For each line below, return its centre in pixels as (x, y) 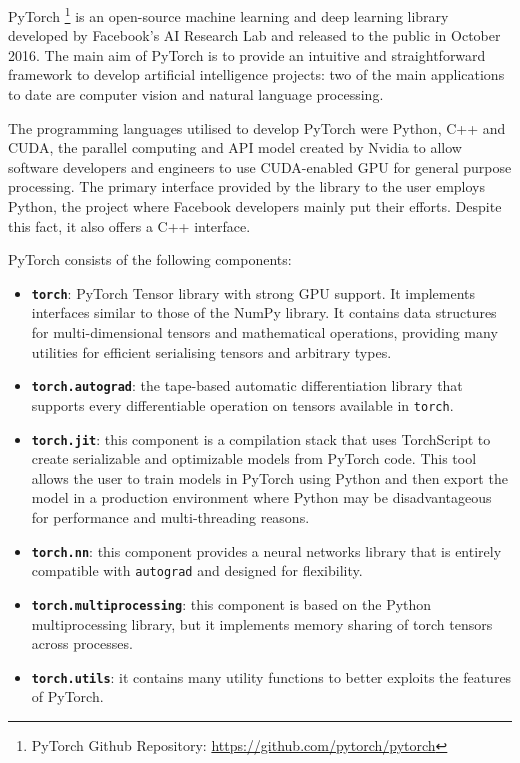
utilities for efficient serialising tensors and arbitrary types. (211, 351)
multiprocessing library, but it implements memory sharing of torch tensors (262, 623)
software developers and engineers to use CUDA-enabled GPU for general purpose (260, 166)
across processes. (82, 643)
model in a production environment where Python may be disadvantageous (261, 497)
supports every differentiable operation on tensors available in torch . (242, 404)
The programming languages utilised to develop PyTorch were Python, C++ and (257, 127)
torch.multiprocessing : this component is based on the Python (231, 603)
